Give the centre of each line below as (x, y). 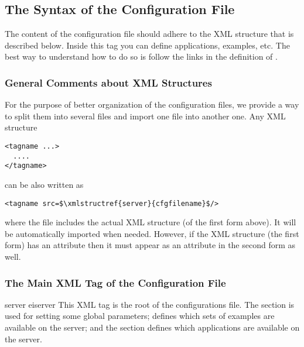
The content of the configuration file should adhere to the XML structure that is (149, 34)
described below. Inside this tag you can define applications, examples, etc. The (147, 45)
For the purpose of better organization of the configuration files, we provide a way (152, 104)
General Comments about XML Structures (108, 82)
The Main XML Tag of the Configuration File (115, 282)
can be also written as (44, 184)
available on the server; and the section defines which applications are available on (152, 327)
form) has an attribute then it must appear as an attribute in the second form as (150, 245)
